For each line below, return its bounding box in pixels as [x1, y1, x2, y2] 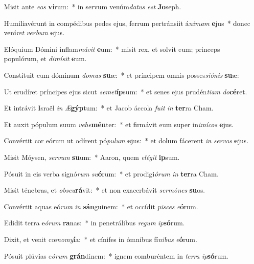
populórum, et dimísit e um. [4, 53, 87, 64]
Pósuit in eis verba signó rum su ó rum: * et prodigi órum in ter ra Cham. [4, 168, 219, 178]
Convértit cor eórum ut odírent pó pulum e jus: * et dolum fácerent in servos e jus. [4, 135, 249, 146]
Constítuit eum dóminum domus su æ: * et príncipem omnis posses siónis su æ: [4, 69, 239, 80]
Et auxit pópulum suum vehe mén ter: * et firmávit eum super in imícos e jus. [4, 119, 234, 129]
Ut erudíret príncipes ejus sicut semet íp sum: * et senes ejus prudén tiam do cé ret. [4, 86, 247, 96]
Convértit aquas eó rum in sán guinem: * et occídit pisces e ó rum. [4, 201, 198, 211]
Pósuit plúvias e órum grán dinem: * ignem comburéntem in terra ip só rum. [4, 250, 229, 261]
